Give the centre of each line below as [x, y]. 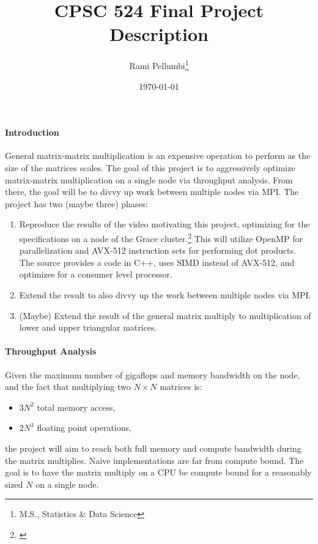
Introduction [32, 132]
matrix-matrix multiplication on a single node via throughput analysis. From [149, 179]
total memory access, [76, 407]
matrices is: [181, 387]
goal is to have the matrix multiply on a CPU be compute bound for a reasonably [158, 472]
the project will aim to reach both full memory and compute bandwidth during [153, 448]
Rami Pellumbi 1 [159, 64]
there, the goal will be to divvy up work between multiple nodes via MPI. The [152, 192]
